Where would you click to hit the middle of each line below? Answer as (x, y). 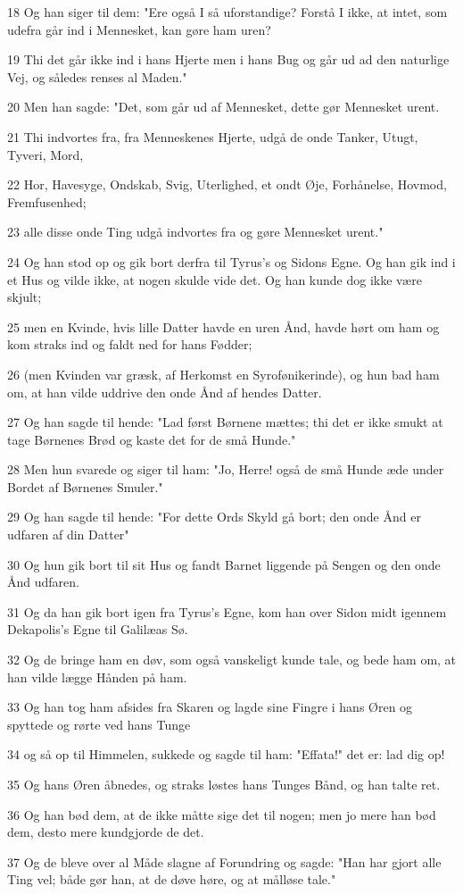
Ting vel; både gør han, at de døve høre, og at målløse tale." (172, 879)
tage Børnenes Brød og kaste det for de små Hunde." (152, 439)
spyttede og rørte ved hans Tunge (99, 724)
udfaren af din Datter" (68, 535)
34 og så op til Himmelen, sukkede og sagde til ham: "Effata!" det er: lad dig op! (226, 754)
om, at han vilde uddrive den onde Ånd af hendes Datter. (165, 392)
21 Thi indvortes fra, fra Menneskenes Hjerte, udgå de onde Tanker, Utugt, (213, 136)
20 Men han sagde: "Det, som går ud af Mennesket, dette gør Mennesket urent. (223, 107)
